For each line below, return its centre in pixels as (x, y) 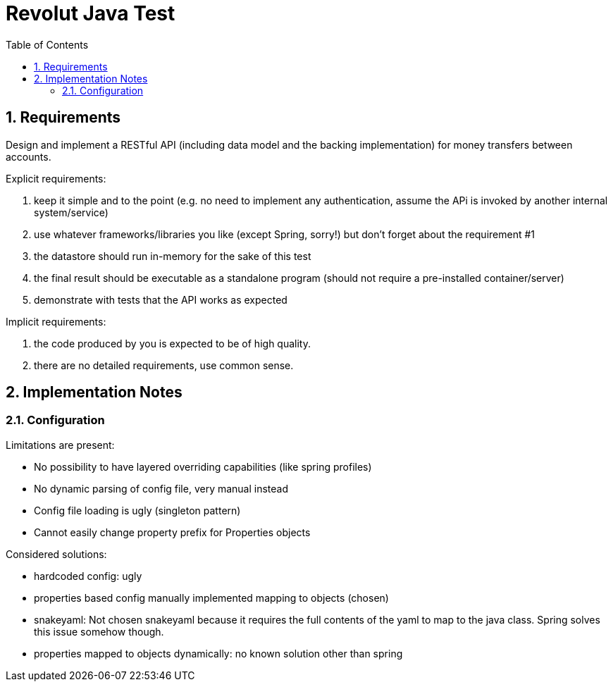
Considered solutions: (56, 554)
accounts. (29, 156)
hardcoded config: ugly (88, 576)
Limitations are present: (60, 445)
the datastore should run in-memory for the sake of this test (173, 256)
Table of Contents (47, 44)
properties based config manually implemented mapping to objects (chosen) (211, 598)
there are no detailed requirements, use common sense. (164, 365)
